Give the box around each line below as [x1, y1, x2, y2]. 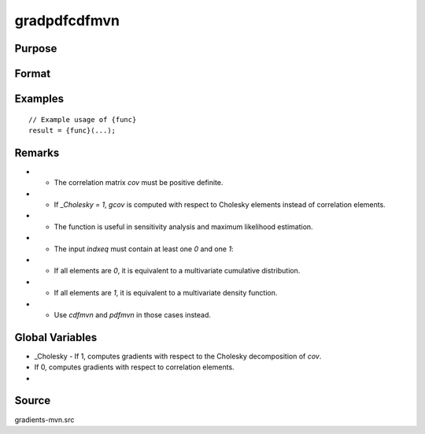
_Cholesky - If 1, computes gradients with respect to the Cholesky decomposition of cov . [34, 351, 322, 361]
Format [14, 67, 51, 80]
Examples [14, 92, 65, 106]
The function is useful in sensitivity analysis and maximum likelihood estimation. [54, 221, 314, 232]
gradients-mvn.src [14, 414, 75, 425]
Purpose [14, 42, 57, 55]
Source [14, 394, 51, 407]
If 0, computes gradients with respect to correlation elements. [34, 362, 235, 372]
